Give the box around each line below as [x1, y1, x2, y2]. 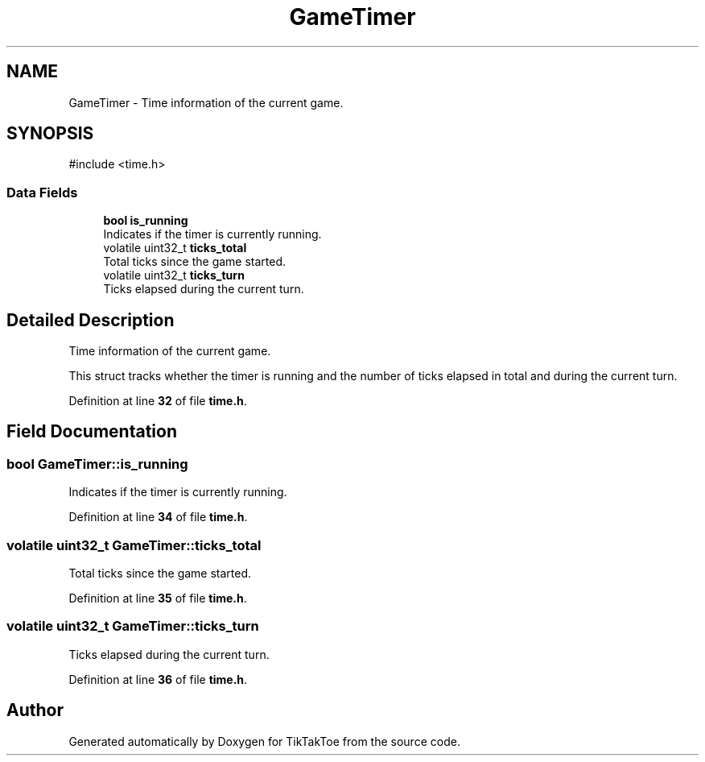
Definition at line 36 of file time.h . [68, 672, 248, 686]
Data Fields [6, 184, 78, 201]
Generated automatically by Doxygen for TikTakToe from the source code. [68, 734, 460, 748]
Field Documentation [6, 421, 177, 442]
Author [6, 700, 64, 721]
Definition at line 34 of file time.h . [68, 510, 248, 524]
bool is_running [103, 213, 188, 228]
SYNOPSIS [6, 123, 94, 144]
